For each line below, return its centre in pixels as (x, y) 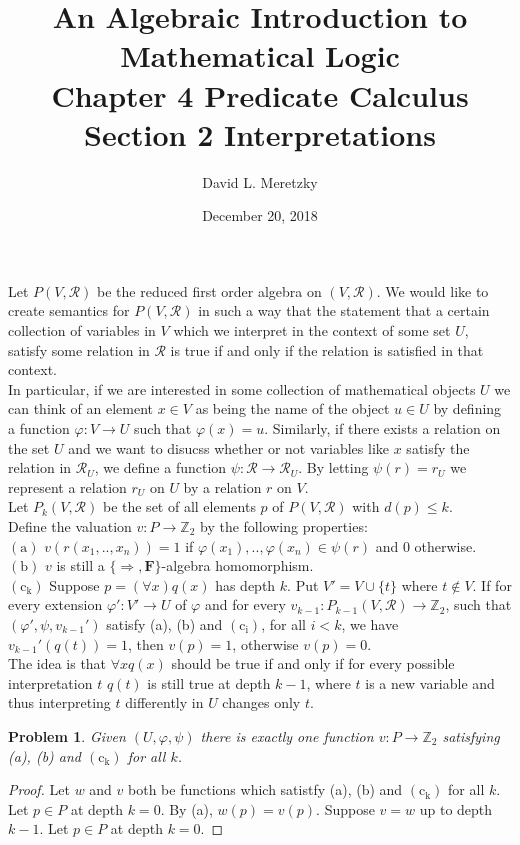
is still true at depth (209, 682)
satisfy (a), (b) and (164, 623)
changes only (261, 702)
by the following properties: (284, 526)
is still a (80, 565)
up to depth (456, 808)
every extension (55, 604)
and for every (245, 604)
